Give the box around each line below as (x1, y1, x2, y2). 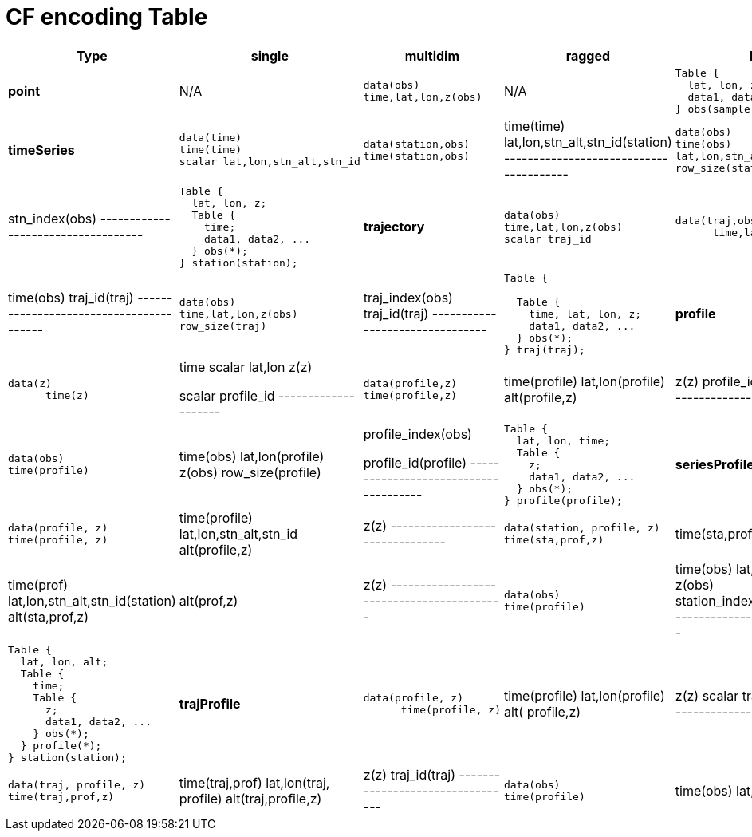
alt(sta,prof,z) (8, 608, 89, 625)
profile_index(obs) (363, 426, 472, 443)
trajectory (363, 219, 425, 235)
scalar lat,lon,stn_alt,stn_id (179, 156, 360, 168)
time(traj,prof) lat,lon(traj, (179, 774, 330, 791)
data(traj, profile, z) (8, 778, 146, 791)
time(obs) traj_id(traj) (8, 290, 134, 306)
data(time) (179, 132, 242, 144)
